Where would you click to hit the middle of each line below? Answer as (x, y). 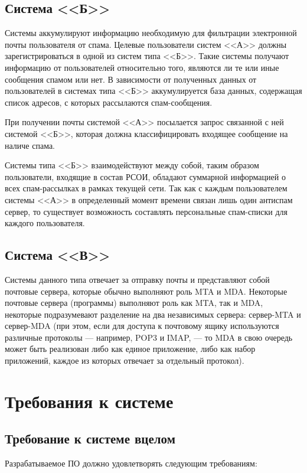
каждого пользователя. (45, 223)
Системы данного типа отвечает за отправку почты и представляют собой (137, 279)
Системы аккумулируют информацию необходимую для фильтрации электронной (151, 33)
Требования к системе (89, 401)
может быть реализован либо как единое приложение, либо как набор (130, 349)
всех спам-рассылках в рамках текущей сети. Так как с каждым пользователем (146, 188)
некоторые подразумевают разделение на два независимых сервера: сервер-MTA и (153, 314)
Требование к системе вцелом (90, 438)
